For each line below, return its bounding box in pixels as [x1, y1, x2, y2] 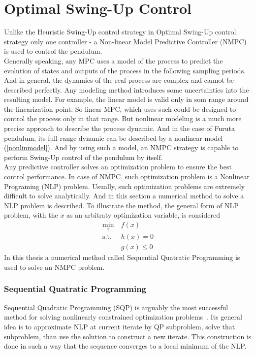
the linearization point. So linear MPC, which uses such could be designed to [4, 103, 236, 114]
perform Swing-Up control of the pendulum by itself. [4, 152, 163, 162]
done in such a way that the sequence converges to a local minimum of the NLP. [4, 341, 247, 351]
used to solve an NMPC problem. [4, 261, 105, 272]
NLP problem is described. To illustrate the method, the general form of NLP [4, 200, 239, 210]
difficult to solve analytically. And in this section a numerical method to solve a [4, 191, 244, 201]
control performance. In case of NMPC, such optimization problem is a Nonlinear [4, 171, 250, 182]
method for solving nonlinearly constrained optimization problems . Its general [4, 312, 242, 322]
